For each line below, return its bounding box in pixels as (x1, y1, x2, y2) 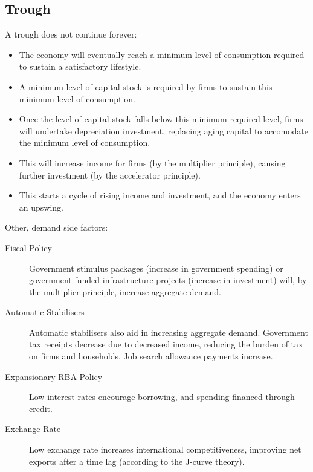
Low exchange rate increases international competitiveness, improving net (29, 443, 302, 456)
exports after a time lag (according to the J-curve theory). (29, 454, 245, 467)
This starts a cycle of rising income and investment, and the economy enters (19, 189, 301, 202)
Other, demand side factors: (5, 221, 108, 234)
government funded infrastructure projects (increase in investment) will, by (29, 274, 307, 286)
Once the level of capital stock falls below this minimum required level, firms (19, 113, 303, 125)
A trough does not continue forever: (5, 28, 137, 41)
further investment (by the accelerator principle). (19, 168, 201, 181)
